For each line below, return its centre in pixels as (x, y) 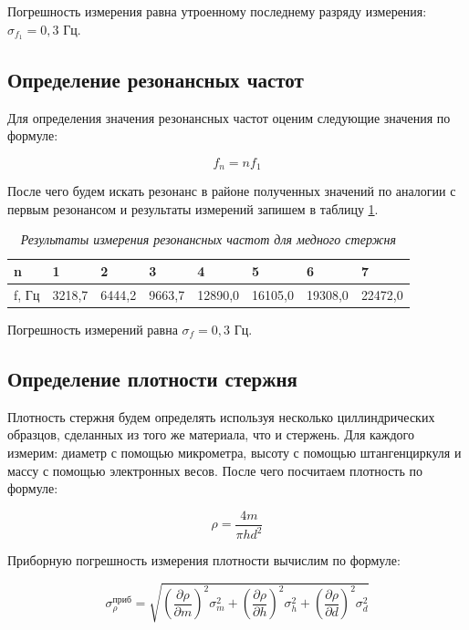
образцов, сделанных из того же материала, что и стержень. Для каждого (211, 434)
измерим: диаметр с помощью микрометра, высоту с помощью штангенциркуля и (234, 452)
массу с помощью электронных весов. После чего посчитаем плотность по (215, 470)
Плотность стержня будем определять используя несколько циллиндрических (221, 416)
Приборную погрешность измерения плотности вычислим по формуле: (204, 560)
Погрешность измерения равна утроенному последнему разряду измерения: (217, 11)
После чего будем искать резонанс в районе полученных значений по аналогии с (232, 191)
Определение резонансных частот (156, 79)
